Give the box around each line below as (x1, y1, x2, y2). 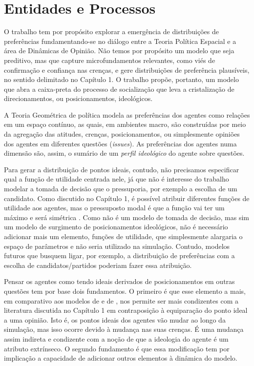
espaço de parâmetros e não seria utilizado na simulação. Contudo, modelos (4, 241, 230, 251)
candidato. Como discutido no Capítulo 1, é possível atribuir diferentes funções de (4, 193, 250, 203)
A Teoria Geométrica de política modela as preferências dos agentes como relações (4, 109, 250, 120)
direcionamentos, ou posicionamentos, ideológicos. (4, 93, 153, 103)
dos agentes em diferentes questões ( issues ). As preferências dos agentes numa (4, 138, 237, 148)
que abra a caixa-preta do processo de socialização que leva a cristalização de (4, 83, 234, 94)
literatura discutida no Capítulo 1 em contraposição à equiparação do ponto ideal (4, 305, 248, 315)
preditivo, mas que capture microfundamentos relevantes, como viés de (4, 55, 215, 65)
